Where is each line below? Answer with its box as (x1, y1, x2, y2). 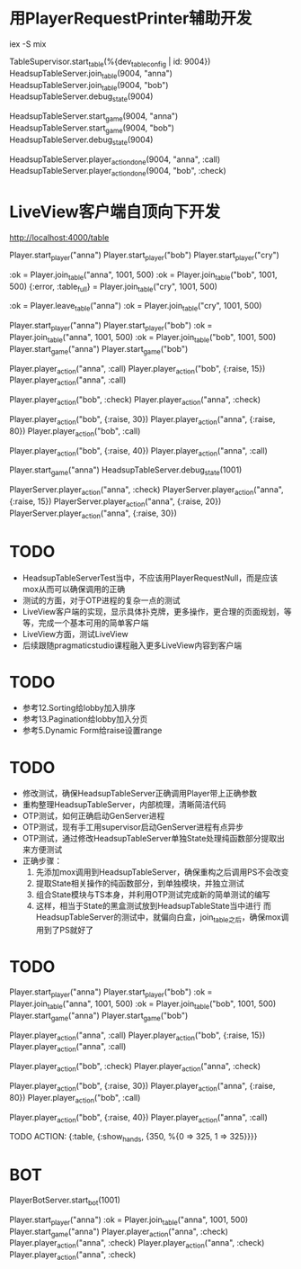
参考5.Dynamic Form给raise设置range (22, 725, 163, 736)
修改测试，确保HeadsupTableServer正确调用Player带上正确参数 (22, 788, 258, 799)
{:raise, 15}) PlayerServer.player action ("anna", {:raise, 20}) (9, 496, 222, 508)
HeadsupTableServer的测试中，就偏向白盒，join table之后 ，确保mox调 (35, 912, 289, 925)
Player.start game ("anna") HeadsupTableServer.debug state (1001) (9, 464, 243, 478)
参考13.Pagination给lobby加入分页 (22, 714, 148, 724)
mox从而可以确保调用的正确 (22, 583, 126, 594)
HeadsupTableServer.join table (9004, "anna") (9, 67, 173, 81)
